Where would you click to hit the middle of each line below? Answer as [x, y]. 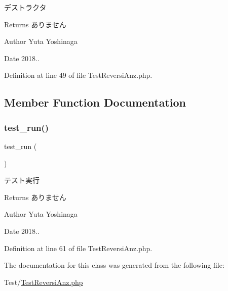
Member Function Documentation [95, 102]
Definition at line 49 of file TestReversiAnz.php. [78, 75]
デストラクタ [25, 7]
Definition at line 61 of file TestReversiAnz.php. [78, 248]
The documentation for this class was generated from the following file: [114, 265]
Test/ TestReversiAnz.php [44, 282]
